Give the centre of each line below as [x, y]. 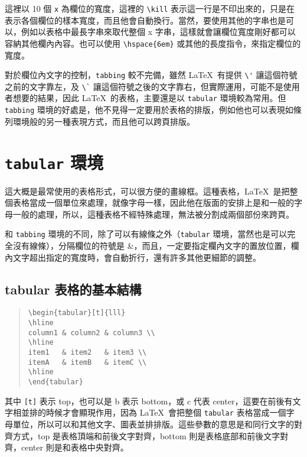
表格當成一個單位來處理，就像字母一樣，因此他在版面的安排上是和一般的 [153, 202]
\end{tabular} [55, 382]
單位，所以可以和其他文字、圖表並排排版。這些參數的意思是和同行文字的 [153, 424]
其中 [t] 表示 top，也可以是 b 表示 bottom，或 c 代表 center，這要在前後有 [149, 401]
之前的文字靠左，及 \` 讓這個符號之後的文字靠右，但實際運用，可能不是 [144, 86]
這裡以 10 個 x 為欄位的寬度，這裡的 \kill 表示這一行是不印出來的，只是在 [150, 8]
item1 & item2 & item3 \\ [87, 353]
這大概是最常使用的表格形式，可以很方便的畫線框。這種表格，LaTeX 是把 [147, 191]
